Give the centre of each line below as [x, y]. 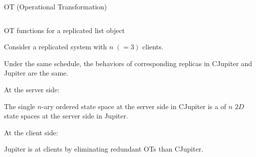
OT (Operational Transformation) [56, 6]
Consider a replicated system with [56, 47]
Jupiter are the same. [36, 73]
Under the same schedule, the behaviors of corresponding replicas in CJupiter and [128, 63]
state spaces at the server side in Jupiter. [66, 116]
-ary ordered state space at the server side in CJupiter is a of [134, 106]
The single [20, 106]
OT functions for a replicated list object [64, 30]
